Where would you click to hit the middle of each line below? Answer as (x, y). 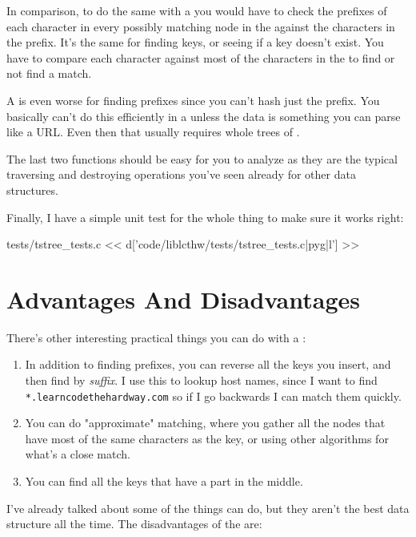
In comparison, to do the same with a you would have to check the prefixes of (197, 10)
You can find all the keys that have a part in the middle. (164, 481)
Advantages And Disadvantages (183, 299)
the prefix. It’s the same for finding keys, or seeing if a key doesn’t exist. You (195, 42)
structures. (32, 190)
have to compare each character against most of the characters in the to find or (201, 57)
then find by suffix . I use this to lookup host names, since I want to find (201, 380)
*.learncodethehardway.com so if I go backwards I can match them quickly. (213, 396)
